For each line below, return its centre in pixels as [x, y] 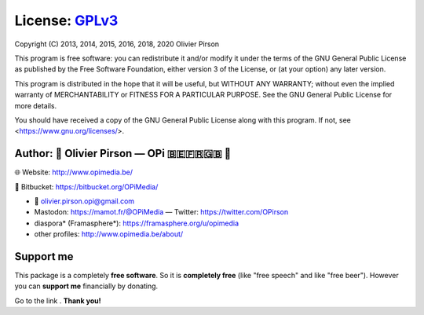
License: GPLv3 [66, 20]
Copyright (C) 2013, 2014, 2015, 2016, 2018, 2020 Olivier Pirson [117, 44]
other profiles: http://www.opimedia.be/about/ [109, 234]
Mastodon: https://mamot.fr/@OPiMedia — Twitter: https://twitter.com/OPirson [161, 212]
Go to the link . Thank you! [58, 300]
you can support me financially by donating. [86, 286]
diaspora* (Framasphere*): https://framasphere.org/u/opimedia [137, 223]
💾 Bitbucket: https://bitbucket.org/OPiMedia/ [86, 187]
